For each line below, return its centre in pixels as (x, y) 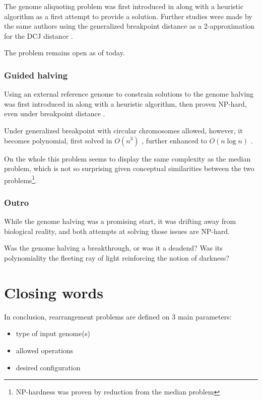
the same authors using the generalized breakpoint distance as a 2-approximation (129, 26)
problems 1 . (21, 179)
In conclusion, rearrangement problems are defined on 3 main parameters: (118, 316)
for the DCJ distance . (39, 35)
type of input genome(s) (53, 333)
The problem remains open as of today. (64, 53)
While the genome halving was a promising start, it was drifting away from (120, 221)
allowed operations (45, 350)
